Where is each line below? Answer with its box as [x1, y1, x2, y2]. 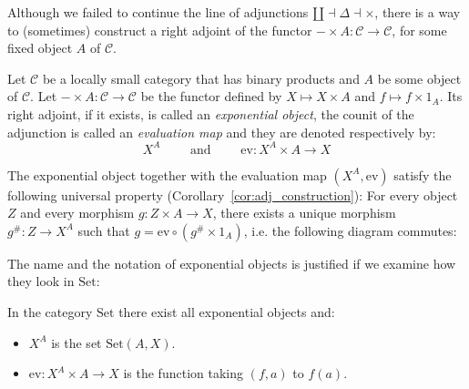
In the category [7, 302, 93, 322]
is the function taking [123, 363, 243, 383]
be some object [377, 68, 462, 87]
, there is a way [374, 3, 461, 21]
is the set [51, 333, 102, 352]
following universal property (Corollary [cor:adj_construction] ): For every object [7, 185, 458, 204]
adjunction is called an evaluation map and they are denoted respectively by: [7, 122, 436, 141]
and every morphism [20, 203, 135, 222]
